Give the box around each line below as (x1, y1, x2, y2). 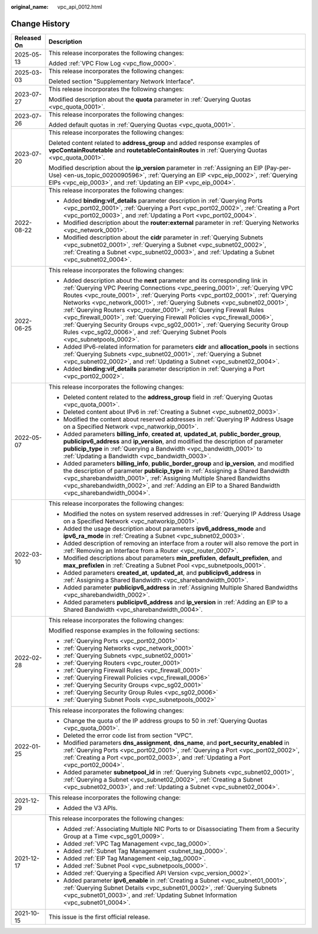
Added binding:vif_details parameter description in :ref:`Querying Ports (63, 196, 263, 204)
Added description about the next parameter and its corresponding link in (63, 276, 268, 284)
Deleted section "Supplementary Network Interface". (48, 77, 195, 85)
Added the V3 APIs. (63, 804, 118, 812)
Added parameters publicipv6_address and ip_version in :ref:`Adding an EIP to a (63, 598, 288, 606)
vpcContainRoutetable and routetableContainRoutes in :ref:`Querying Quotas (48, 146, 267, 154)
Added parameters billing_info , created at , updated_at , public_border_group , (63, 430, 281, 438)
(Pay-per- (264, 164, 291, 172)
